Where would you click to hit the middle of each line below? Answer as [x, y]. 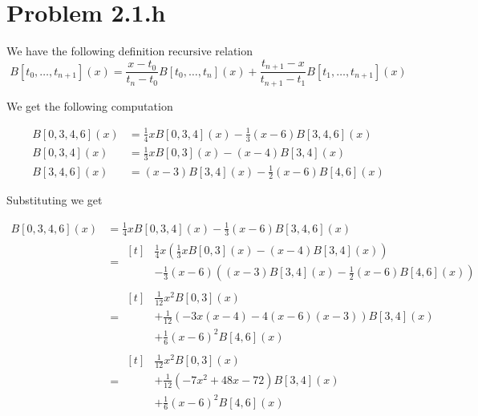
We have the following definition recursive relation [130, 51]
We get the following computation [90, 105]
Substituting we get [55, 200]
